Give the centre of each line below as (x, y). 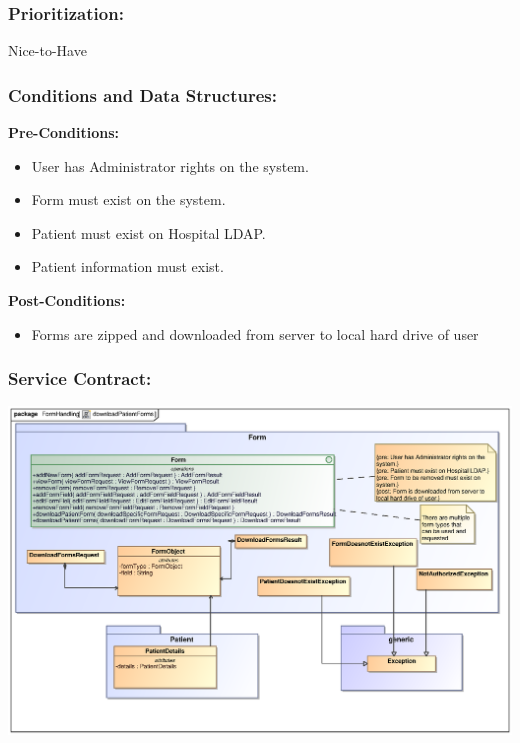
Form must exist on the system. (128, 199)
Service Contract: (80, 378)
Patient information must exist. (127, 266)
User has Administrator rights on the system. (170, 165)
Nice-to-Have (47, 50)
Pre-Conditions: (63, 132)
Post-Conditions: (67, 300)
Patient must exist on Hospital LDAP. (148, 232)
